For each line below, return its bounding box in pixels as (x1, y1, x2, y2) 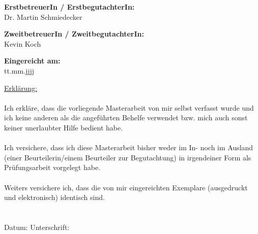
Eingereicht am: (4, 55, 61, 66)
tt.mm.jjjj (4, 65, 35, 76)
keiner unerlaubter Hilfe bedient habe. (4, 122, 123, 132)
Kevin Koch (4, 38, 41, 49)
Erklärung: (4, 82, 38, 93)
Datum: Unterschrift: (4, 221, 70, 232)
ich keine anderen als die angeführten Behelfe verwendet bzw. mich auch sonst (4, 112, 248, 123)
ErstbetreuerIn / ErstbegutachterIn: (4, 2, 135, 12)
